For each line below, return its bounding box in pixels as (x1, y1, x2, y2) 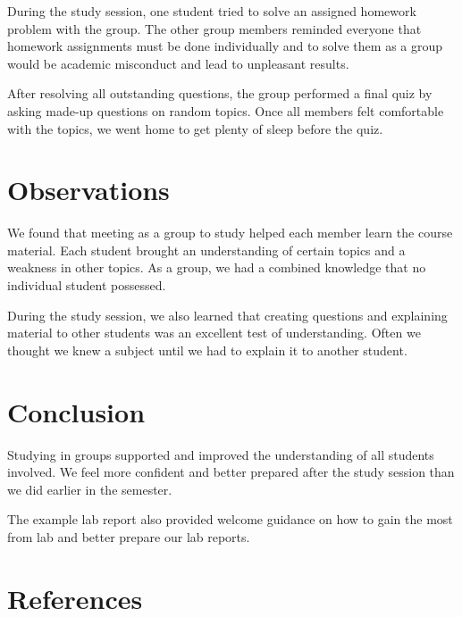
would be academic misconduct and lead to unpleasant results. (7, 54, 349, 72)
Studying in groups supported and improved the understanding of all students (7, 445, 434, 463)
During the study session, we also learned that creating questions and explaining (7, 305, 448, 324)
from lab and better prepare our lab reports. (7, 527, 250, 546)
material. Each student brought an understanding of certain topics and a (7, 240, 406, 259)
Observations (7, 171, 170, 208)
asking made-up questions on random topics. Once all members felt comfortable (7, 101, 444, 120)
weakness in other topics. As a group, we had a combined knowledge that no (7, 258, 426, 277)
